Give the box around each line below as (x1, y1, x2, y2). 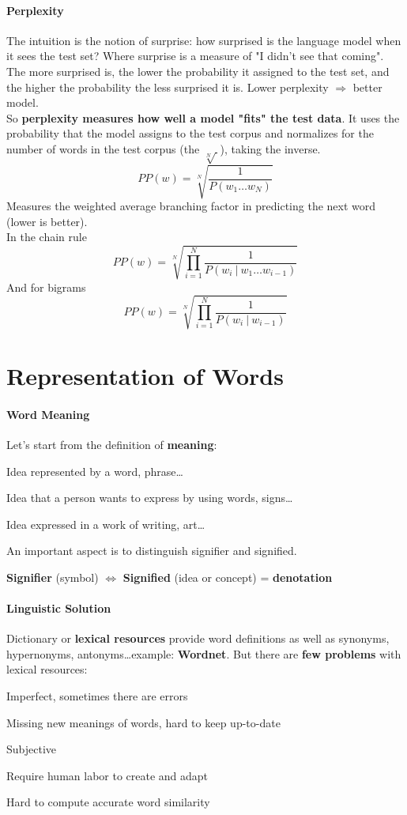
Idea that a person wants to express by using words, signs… (6, 489, 293, 506)
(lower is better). (6, 213, 88, 229)
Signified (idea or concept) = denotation (122, 568, 333, 585)
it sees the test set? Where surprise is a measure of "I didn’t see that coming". (6, 47, 384, 64)
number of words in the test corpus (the (6, 140, 200, 157)
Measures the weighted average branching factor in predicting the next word (6, 198, 376, 214)
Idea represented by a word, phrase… (6, 462, 183, 479)
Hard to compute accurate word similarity (6, 794, 210, 810)
